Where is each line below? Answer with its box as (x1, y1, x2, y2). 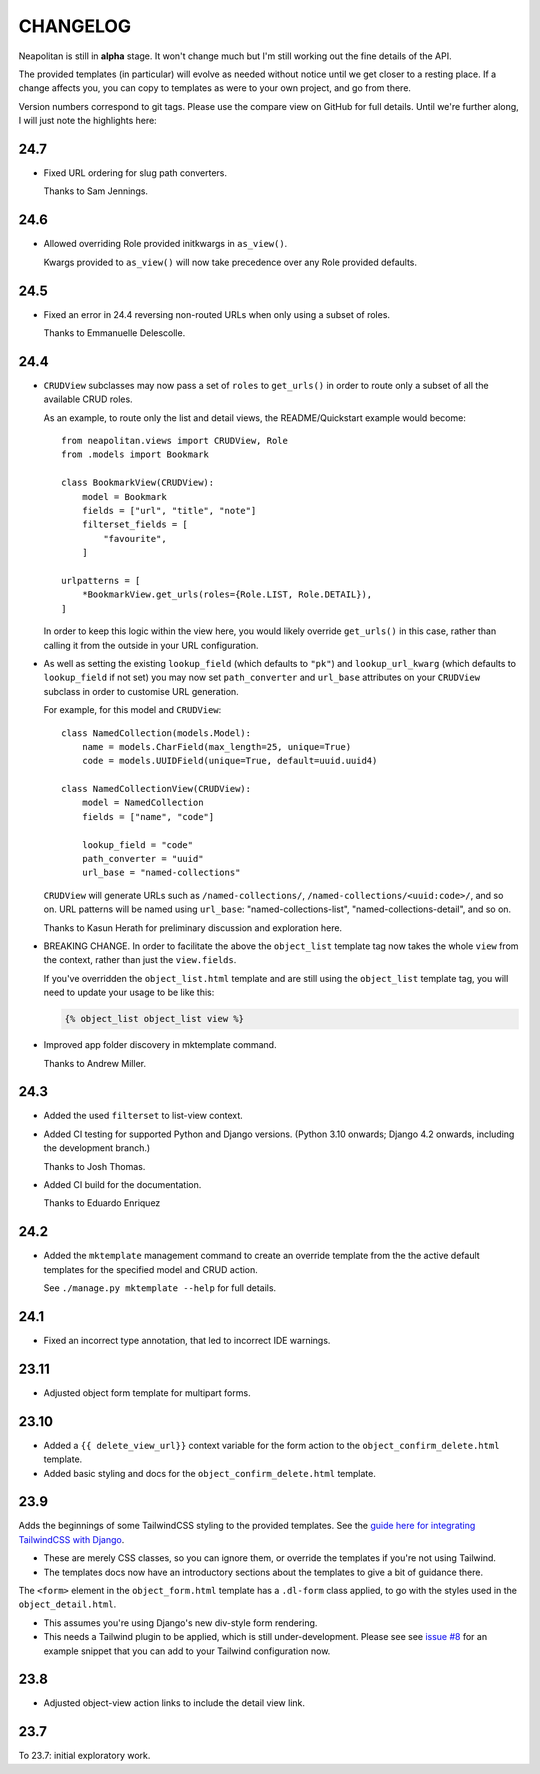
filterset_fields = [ (81, 519, 189, 530)
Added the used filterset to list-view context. (43, 1110, 244, 1122)
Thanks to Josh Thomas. (43, 1160, 146, 1172)
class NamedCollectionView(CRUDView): (61, 783, 252, 795)
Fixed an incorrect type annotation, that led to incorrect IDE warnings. (43, 1334, 331, 1346)
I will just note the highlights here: (18, 115, 157, 127)
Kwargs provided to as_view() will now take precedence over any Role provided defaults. (43, 256, 418, 268)
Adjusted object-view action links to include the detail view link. (43, 1697, 305, 1709)
